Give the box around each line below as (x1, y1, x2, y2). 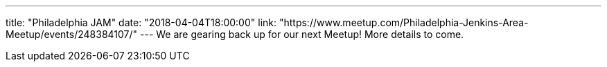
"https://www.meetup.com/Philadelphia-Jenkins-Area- (279, 17, 529, 28)
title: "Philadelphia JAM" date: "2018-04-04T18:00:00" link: (6, 17, 277, 28)
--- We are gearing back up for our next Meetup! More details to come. (140, 28, 464, 40)
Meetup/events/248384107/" (6, 28, 138, 40)
